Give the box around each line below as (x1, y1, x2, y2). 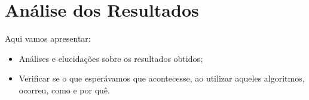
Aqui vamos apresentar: (5, 32, 91, 45)
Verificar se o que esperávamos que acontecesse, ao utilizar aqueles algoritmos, (19, 72, 305, 85)
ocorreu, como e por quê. (19, 83, 110, 96)
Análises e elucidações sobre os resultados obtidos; (19, 52, 203, 64)
